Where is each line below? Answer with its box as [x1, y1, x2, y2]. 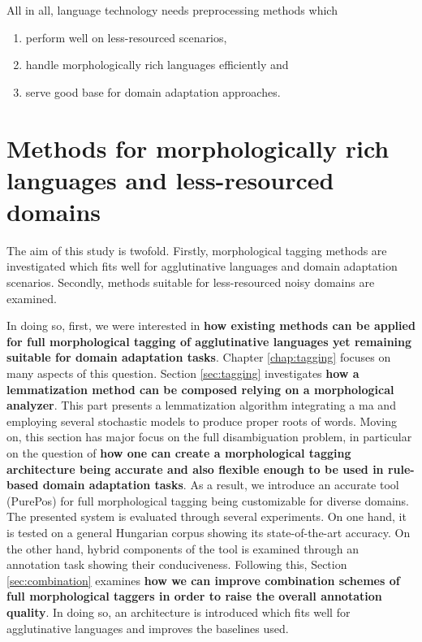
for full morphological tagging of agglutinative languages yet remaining [6, 332, 412, 349]
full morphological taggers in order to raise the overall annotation [6, 588, 382, 605]
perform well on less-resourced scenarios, [25, 28, 227, 46]
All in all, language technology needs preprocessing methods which [6, 2, 338, 18]
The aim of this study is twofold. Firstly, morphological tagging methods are [6, 241, 387, 258]
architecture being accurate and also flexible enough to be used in [6, 460, 384, 477]
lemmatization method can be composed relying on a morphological [6, 380, 394, 397]
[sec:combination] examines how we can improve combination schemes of [6, 571, 400, 588]
